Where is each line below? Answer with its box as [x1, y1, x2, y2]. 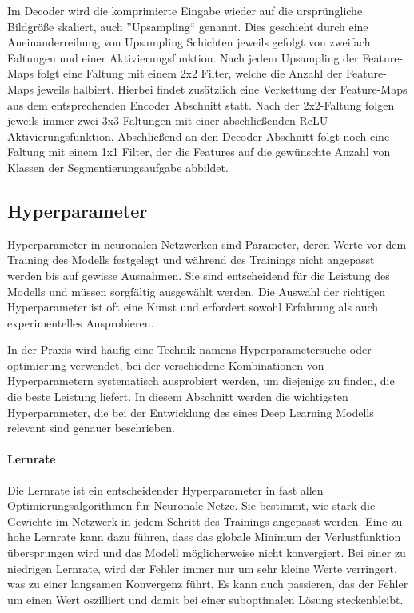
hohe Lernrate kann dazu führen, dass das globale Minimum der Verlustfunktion [7, 528, 401, 545]
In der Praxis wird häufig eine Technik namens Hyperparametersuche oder [7, 341, 372, 358]
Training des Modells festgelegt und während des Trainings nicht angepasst [7, 251, 375, 268]
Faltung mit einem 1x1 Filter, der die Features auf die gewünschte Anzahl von [7, 143, 391, 160]
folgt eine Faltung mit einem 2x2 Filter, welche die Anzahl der [37, 65, 343, 82]
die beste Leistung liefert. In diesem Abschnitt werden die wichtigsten [7, 388, 348, 405]
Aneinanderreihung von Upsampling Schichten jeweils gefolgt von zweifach [7, 34, 371, 50]
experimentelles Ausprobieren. [7, 314, 154, 331]
